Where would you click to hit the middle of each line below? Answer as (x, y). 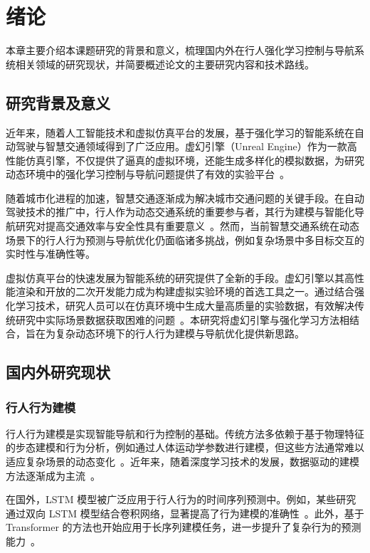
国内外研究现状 (58, 372)
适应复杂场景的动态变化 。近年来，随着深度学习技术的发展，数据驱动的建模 (183, 462)
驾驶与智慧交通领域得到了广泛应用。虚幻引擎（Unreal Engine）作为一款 (181, 146)
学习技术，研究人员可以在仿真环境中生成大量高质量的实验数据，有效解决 (185, 306)
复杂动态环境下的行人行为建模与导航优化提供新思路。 (180, 333)
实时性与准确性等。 (51, 254)
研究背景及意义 (58, 102)
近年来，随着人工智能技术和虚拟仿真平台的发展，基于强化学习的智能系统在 (180, 132)
